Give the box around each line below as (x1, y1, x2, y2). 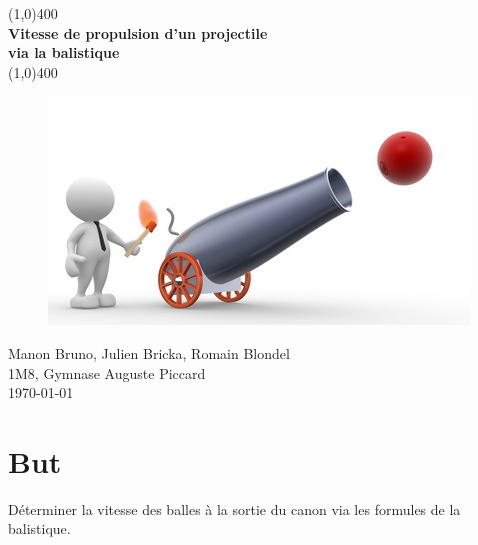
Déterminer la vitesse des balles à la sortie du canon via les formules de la (8, 498, 461, 519)
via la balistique (8, 42, 120, 63)
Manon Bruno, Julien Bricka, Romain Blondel (8, 342, 290, 363)
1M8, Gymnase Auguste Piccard (8, 362, 206, 383)
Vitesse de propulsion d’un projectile (8, 22, 268, 43)
